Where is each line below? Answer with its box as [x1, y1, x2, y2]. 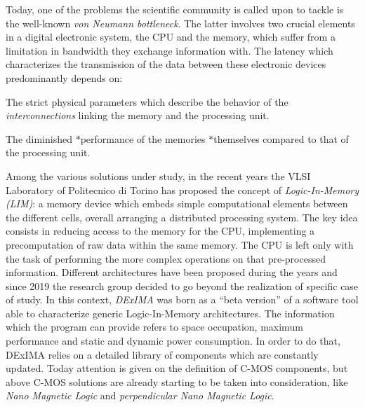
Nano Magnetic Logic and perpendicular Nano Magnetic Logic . [6, 388, 274, 403]
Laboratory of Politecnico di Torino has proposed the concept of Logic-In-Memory [6, 182, 359, 197]
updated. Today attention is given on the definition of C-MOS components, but [6, 361, 348, 375]
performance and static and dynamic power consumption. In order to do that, [6, 333, 340, 348]
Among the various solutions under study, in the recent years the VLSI [6, 168, 311, 183]
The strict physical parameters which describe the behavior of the [6, 94, 288, 109]
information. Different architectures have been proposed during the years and [6, 265, 338, 280]
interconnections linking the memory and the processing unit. [6, 108, 270, 123]
